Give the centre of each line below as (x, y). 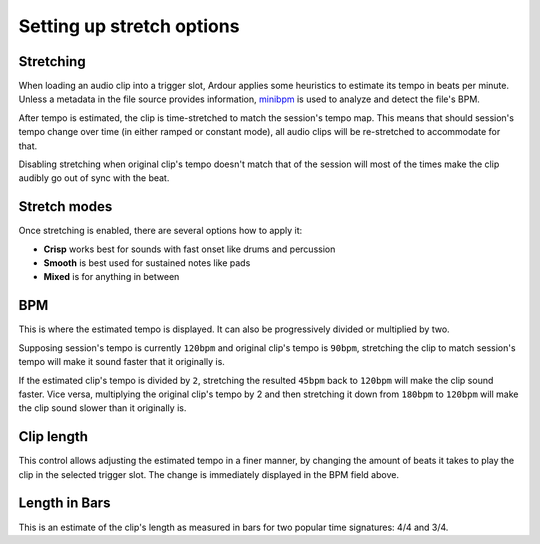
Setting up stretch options (129, 26)
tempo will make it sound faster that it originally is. (121, 362)
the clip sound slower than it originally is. (102, 408)
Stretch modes (65, 206)
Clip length (53, 436)
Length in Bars (64, 503)
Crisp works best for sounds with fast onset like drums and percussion (189, 249)
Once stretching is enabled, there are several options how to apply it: (160, 231)
